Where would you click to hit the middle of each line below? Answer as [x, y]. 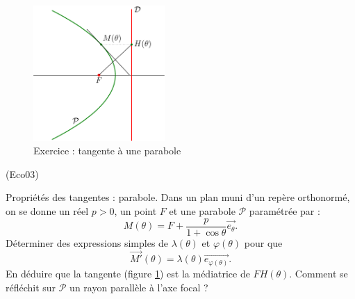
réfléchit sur [31, 287]
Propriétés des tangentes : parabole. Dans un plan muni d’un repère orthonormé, [178, 197]
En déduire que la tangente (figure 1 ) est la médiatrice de [128, 273]
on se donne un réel [47, 210]
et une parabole [202, 210]
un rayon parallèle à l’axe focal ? [139, 287]
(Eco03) [22, 173]
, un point [135, 210]
